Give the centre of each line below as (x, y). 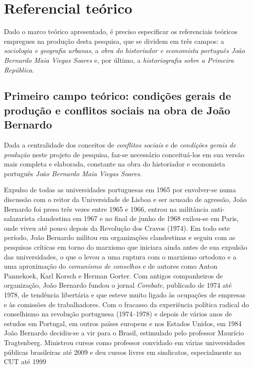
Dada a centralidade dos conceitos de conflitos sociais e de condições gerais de (120, 145)
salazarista (19, 218)
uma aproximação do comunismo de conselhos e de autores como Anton (111, 266)
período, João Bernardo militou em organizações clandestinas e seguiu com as (120, 237)
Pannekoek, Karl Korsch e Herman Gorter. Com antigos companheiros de (113, 275)
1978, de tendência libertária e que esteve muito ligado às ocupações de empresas (125, 294)
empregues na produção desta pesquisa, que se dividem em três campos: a (114, 41)
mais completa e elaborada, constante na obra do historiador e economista (115, 164)
